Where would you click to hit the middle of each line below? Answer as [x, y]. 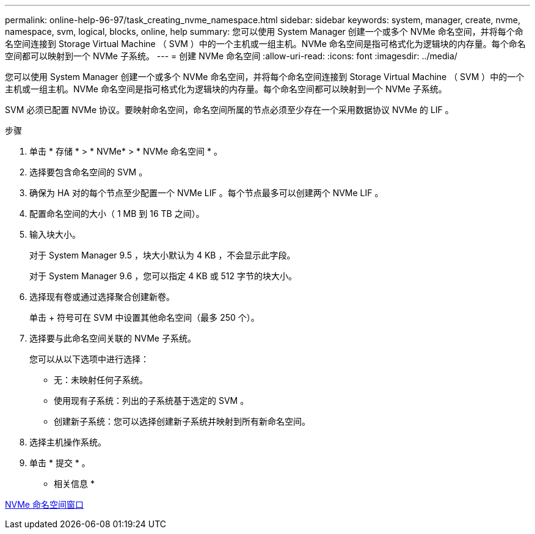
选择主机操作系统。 [68, 442]
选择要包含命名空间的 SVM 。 [89, 172]
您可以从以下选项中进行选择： [89, 359]
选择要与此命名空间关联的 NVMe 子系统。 [113, 338]
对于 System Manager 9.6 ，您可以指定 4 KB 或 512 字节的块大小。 [163, 276]
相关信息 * [74, 484]
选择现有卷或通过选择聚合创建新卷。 [102, 297]
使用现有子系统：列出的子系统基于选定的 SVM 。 [151, 400]
